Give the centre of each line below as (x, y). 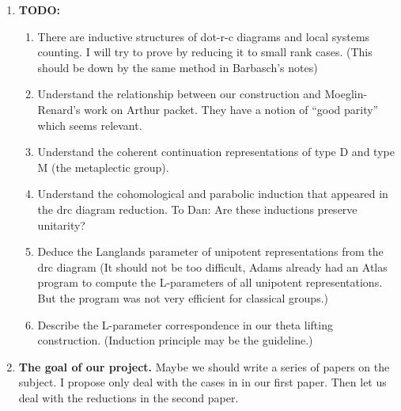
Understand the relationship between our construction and (179, 94)
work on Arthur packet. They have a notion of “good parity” (231, 109)
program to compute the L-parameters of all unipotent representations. (210, 282)
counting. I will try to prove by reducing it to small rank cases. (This (205, 52)
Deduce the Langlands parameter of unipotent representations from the (210, 251)
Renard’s (59, 109)
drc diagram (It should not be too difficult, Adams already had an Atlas (212, 266)
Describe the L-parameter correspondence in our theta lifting (185, 324)
